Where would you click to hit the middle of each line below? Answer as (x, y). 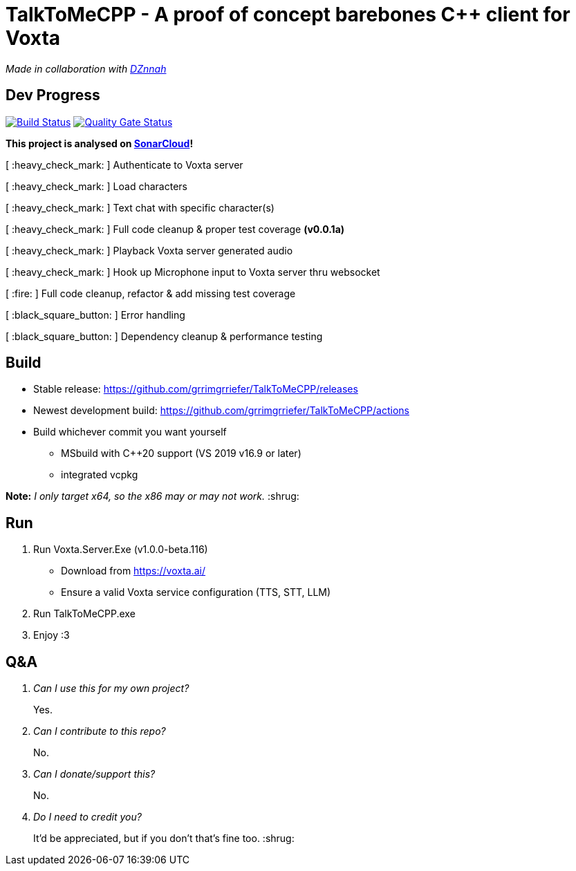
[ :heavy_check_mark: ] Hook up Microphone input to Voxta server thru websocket (193, 272)
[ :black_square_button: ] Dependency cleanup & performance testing (164, 336)
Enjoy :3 (52, 635)
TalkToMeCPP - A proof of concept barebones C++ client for (288, 15)
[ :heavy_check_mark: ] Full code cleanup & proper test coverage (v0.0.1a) (175, 229)
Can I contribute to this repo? (100, 731)
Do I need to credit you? (87, 817)
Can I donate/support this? (94, 774)
